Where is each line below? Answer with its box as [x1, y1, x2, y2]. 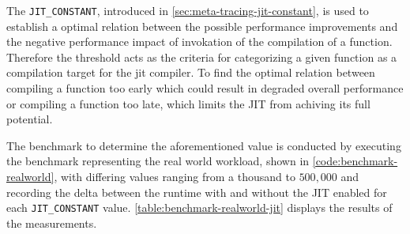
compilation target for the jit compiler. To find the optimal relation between [6, 64, 375, 81]
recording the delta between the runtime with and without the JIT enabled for [6, 183, 387, 200]
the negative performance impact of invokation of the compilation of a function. [6, 33, 393, 50]
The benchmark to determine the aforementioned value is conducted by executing [6, 137, 401, 153]
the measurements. [6, 214, 97, 231]
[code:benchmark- [312, 153, 398, 169]
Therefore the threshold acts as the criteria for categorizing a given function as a [6, 48, 397, 65]
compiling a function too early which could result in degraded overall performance [6, 80, 404, 96]
